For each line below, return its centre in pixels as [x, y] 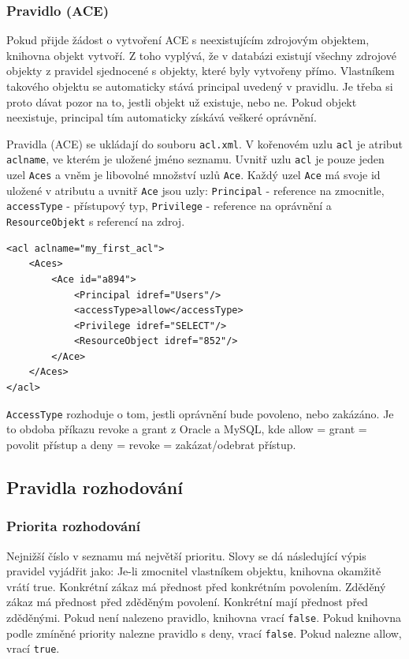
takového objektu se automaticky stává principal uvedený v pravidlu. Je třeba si [200, 86]
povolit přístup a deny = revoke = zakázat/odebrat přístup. [151, 444]
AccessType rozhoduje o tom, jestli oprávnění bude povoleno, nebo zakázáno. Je [200, 413]
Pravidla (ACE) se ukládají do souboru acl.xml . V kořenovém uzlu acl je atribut [204, 143]
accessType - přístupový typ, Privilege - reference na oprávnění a [169, 206]
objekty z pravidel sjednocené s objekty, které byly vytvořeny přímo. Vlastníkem [201, 71]
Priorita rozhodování [73, 526]
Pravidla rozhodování [95, 487]
